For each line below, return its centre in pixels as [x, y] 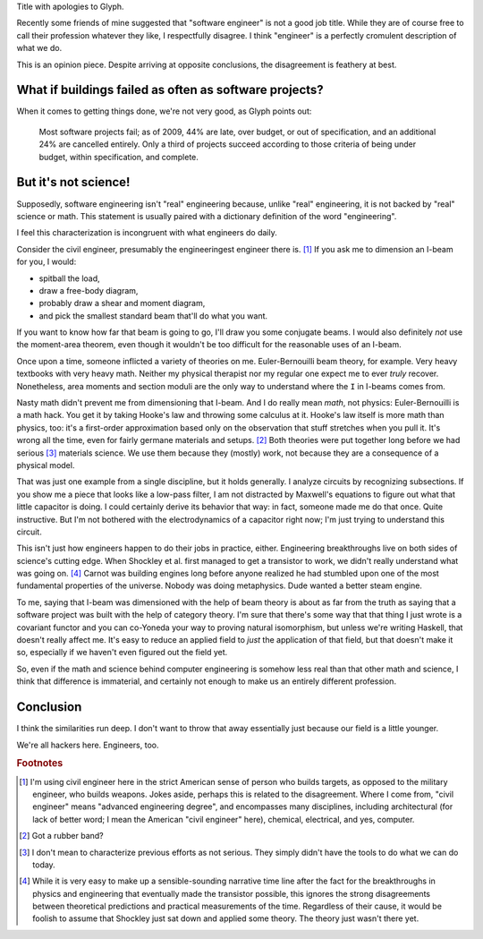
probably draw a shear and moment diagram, [122, 303]
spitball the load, [69, 278]
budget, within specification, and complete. [119, 157]
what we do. [39, 48]
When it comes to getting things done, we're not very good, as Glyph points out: [164, 111]
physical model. [46, 465]
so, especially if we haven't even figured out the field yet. [122, 653]
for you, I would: [47, 262]
